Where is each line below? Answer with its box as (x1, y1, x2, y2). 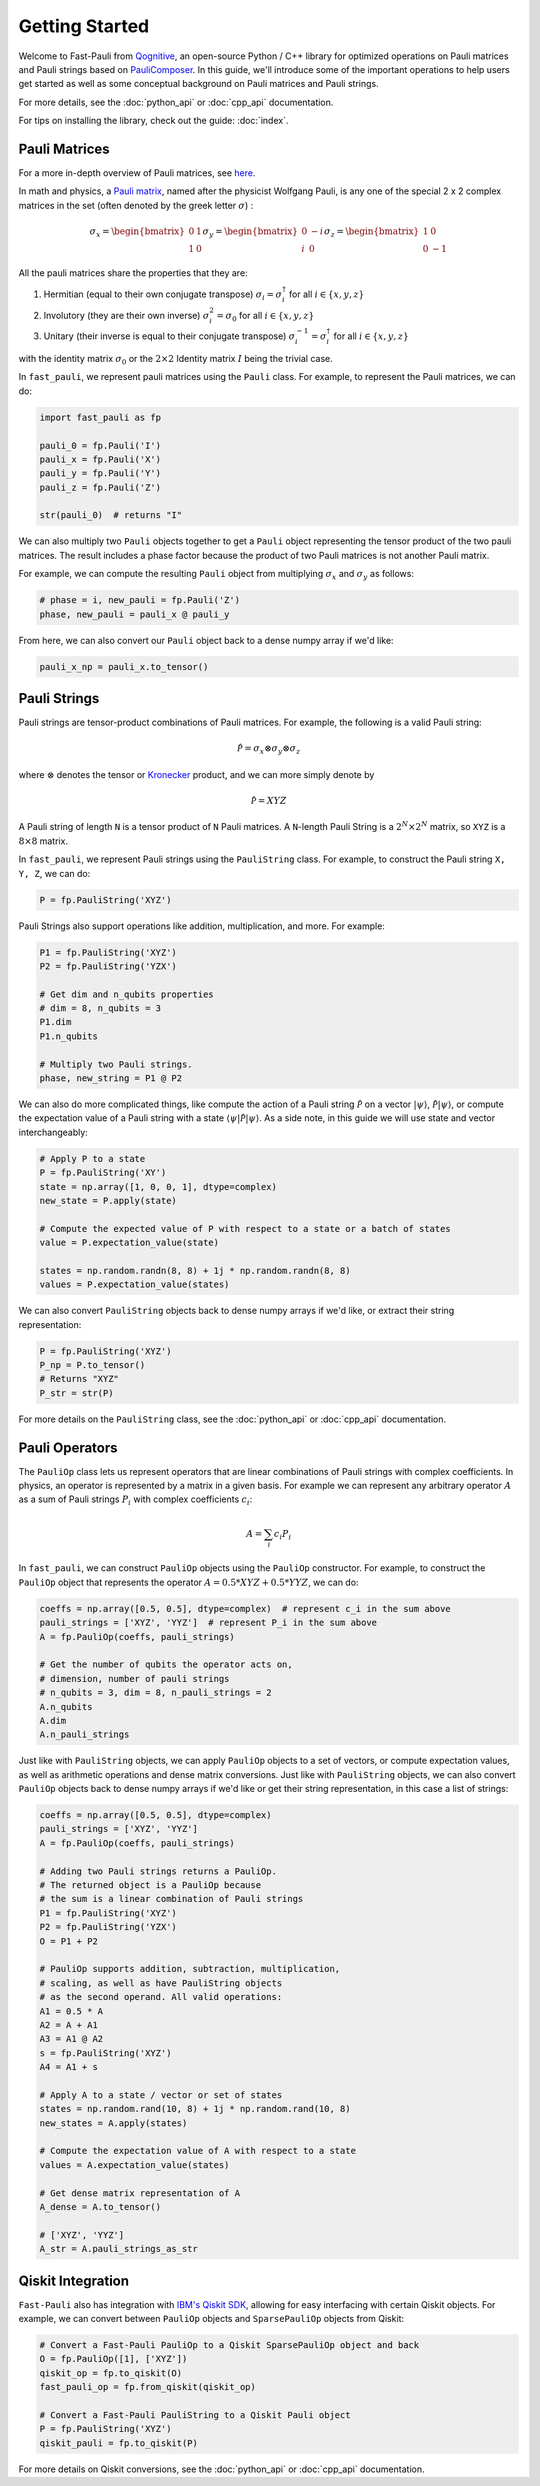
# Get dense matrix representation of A (39, 2187, 240, 2199)
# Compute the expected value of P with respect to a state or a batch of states (39, 1223, 452, 1234)
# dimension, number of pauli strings (39, 1673, 230, 1684)
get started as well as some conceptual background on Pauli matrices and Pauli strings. (18, 78, 379, 90)
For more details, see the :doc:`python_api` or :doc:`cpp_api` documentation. (18, 96, 334, 108)
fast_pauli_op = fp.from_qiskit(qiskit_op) (39, 2381, 257, 2393)
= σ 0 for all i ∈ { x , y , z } (216, 309, 315, 324)
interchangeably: (18, 1126, 89, 1138)
